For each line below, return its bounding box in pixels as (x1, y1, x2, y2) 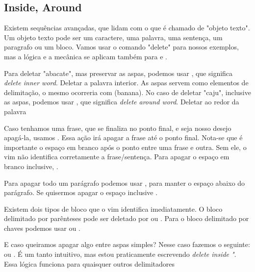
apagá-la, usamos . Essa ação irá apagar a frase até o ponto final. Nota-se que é (4, 132, 243, 143)
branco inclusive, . (4, 161, 58, 171)
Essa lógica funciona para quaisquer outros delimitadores (4, 258, 175, 269)
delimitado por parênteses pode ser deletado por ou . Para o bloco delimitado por (4, 213, 249, 223)
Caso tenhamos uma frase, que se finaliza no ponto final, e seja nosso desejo (4, 123, 231, 133)
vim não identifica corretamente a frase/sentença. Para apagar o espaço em (4, 151, 229, 162)
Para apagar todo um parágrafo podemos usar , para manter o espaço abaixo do (4, 177, 245, 188)
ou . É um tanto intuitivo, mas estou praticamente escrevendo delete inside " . (4, 249, 236, 259)
